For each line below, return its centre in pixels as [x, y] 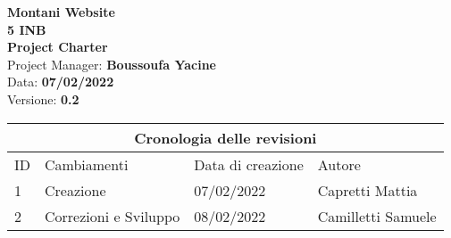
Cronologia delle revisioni [225, 137]
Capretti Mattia [367, 190]
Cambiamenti [87, 164]
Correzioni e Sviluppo [113, 216]
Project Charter [58, 47]
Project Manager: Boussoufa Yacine [112, 64]
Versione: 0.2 [43, 98]
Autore [339, 164]
